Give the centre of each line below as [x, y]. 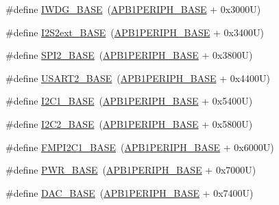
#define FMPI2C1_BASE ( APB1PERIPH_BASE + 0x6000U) [140, 147]
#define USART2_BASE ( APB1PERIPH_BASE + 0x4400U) [138, 78]
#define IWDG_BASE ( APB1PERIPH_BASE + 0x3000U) [133, 9]
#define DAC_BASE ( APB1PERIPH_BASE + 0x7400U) [130, 192]
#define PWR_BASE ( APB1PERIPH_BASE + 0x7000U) [131, 170]
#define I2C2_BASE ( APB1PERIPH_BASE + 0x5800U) [129, 123]
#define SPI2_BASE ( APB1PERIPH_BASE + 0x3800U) [129, 55]
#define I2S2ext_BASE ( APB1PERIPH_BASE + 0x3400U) [135, 32]
